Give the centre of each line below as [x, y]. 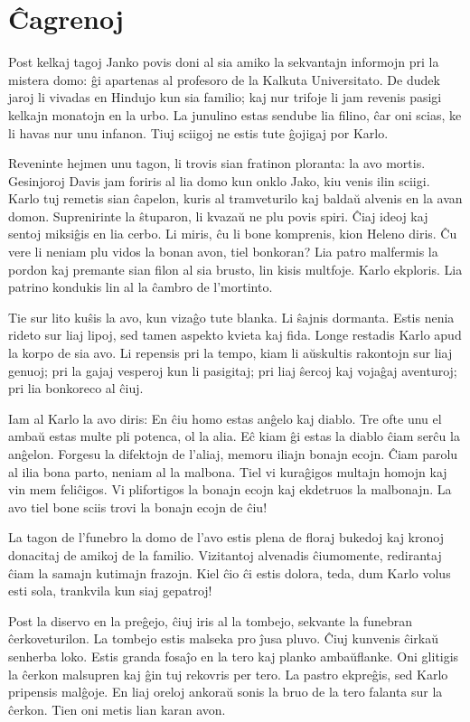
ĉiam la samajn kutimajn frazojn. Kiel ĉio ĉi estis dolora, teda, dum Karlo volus [230, 572]
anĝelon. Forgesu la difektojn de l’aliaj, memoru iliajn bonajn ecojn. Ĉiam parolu [233, 454]
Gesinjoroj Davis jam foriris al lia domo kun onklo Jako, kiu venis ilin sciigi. [219, 180]
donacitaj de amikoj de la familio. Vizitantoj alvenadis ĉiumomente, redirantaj [225, 554]
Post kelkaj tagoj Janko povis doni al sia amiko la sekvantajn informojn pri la [224, 62]
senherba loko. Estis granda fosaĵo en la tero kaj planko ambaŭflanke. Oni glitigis [234, 656]
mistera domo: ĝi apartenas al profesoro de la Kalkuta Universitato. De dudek [224, 79]
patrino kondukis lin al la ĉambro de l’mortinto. [141, 287]
